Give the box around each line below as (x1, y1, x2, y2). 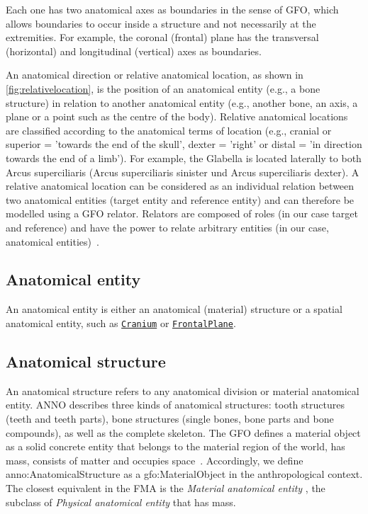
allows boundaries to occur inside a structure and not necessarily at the (6, 16, 316, 30)
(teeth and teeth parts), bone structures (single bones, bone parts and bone (6, 411, 334, 426)
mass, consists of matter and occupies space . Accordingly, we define (6, 452, 303, 467)
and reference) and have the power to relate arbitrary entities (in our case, (6, 219, 329, 234)
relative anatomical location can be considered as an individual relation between (6, 178, 355, 193)
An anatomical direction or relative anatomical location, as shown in (6, 67, 303, 82)
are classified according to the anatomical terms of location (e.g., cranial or (6, 122, 332, 137)
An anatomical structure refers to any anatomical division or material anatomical (6, 383, 359, 398)
